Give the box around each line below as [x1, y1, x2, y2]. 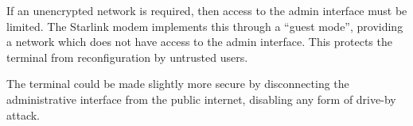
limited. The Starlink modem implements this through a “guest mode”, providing [6, 17, 403, 34]
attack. [6, 106, 40, 123]
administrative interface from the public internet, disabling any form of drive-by [6, 90, 396, 107]
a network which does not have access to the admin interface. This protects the [6, 33, 392, 50]
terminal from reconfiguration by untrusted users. [6, 48, 248, 65]
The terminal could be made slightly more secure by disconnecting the [6, 75, 349, 92]
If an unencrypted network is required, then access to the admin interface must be [6, 2, 407, 18]
